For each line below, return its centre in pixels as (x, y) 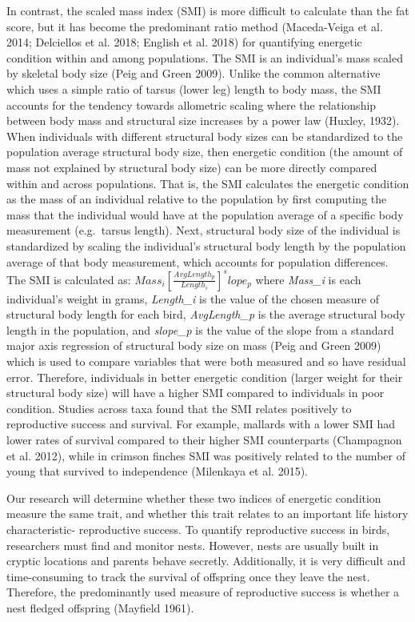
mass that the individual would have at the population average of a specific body (205, 214)
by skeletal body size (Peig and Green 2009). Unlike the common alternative (194, 73)
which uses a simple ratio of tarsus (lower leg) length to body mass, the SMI (194, 88)
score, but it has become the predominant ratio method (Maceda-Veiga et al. (195, 26)
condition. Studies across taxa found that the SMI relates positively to (179, 408)
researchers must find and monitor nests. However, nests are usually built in (193, 545)
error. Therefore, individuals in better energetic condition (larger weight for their (205, 377)
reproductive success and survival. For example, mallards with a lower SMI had (201, 424)
